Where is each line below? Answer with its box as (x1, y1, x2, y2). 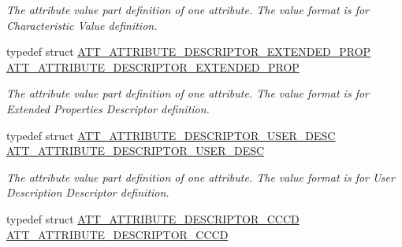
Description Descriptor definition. (6, 184, 169, 201)
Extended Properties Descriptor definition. (6, 100, 210, 116)
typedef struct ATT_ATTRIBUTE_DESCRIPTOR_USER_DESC (6, 127, 336, 143)
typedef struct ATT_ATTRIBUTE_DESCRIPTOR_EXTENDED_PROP (6, 43, 371, 60)
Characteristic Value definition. (6, 17, 158, 33)
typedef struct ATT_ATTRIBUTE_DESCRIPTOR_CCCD (6, 210, 300, 227)
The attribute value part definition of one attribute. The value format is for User (6, 168, 395, 185)
